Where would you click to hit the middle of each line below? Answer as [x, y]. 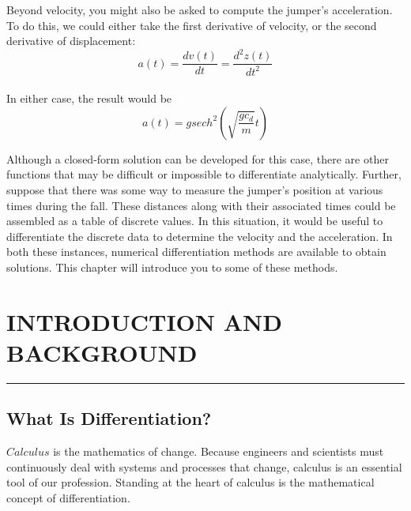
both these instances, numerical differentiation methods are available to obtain [196, 252]
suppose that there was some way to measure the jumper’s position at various [195, 190]
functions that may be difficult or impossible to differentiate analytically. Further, [204, 174]
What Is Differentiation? [109, 418]
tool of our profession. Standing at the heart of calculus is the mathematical [190, 482]
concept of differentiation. [68, 497]
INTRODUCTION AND [144, 321]
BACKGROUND [102, 352]
